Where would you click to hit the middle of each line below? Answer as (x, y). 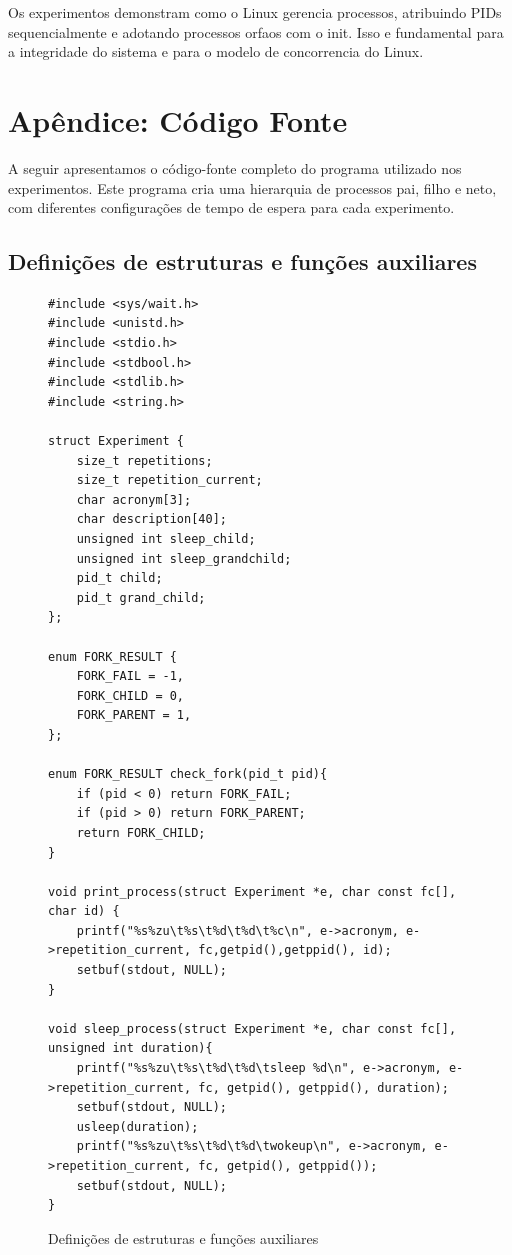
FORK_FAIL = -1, (130, 676)
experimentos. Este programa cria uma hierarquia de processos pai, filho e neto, (252, 187)
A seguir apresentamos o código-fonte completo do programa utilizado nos (235, 167)
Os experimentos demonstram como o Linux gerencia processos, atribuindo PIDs (255, 12)
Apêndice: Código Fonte (178, 119)
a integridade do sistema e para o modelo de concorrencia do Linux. (216, 51)
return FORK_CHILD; (141, 832)
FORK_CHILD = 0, (130, 695)
